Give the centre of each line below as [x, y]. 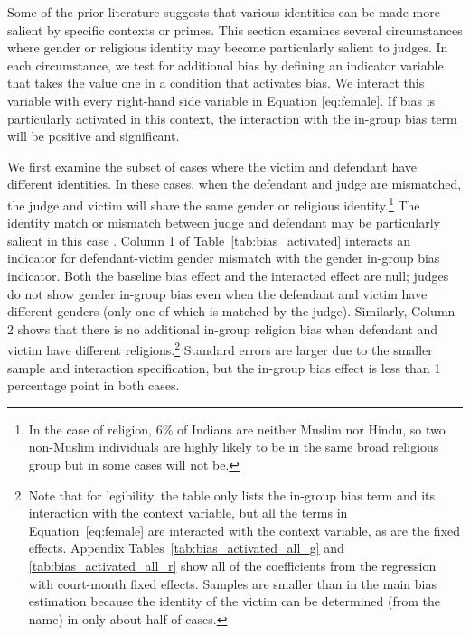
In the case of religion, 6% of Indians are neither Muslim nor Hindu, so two [237, 429]
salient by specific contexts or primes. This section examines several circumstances [235, 29]
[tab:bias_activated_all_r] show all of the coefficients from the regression [232, 565]
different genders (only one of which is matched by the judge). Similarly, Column [231, 311]
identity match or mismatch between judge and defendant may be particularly [224, 223]
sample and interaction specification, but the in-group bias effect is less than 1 [224, 367]
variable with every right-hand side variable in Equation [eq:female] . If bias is [221, 100]
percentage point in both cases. [94, 385]
